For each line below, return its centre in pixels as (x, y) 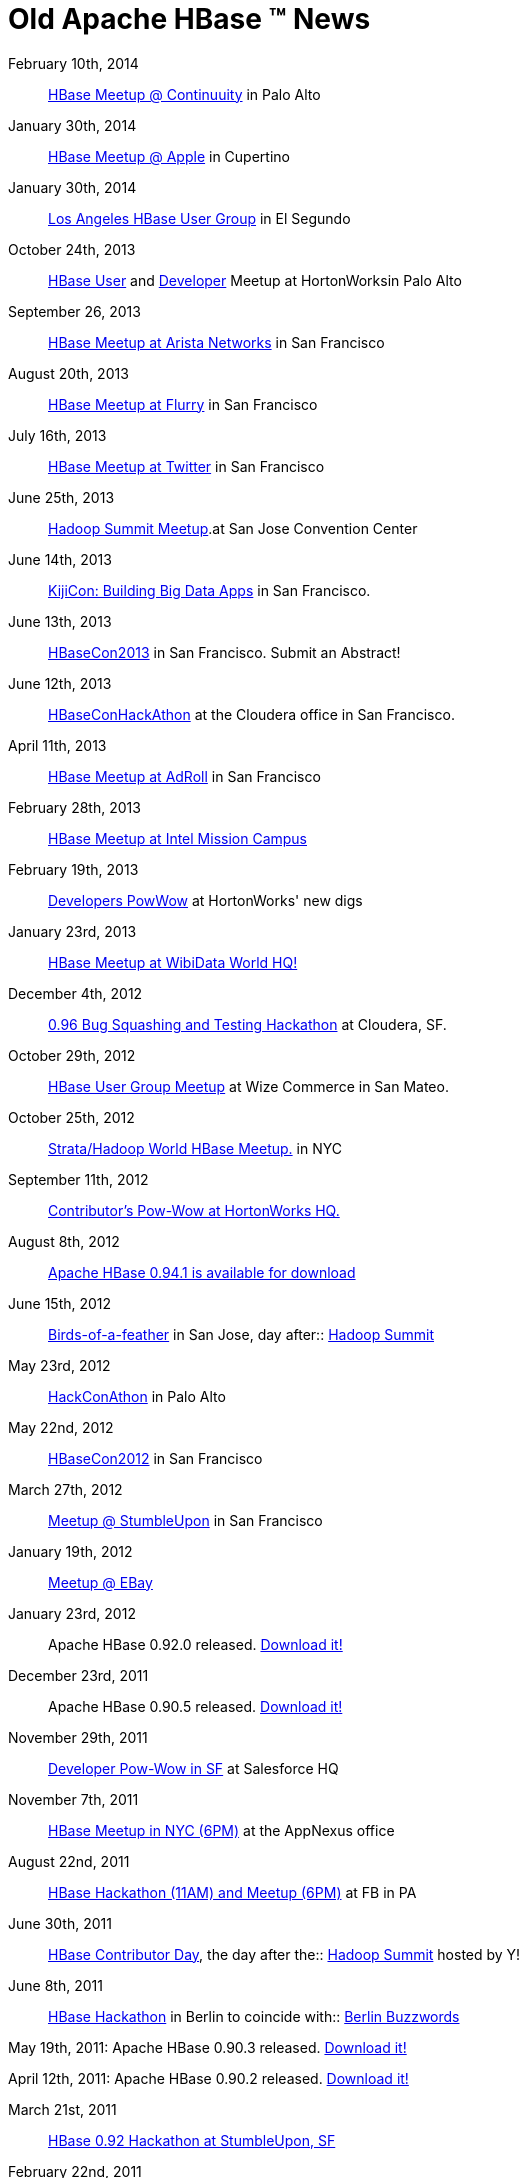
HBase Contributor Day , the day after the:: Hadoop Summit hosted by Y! (284, 1954)
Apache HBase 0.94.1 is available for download (202, 1272)
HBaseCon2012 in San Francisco (155, 1458)
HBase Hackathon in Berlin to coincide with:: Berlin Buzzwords (254, 2016)
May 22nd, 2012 (61, 1427)
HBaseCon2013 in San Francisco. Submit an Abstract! (224, 652)
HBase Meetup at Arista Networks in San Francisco (216, 342)
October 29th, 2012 (72, 1055)
